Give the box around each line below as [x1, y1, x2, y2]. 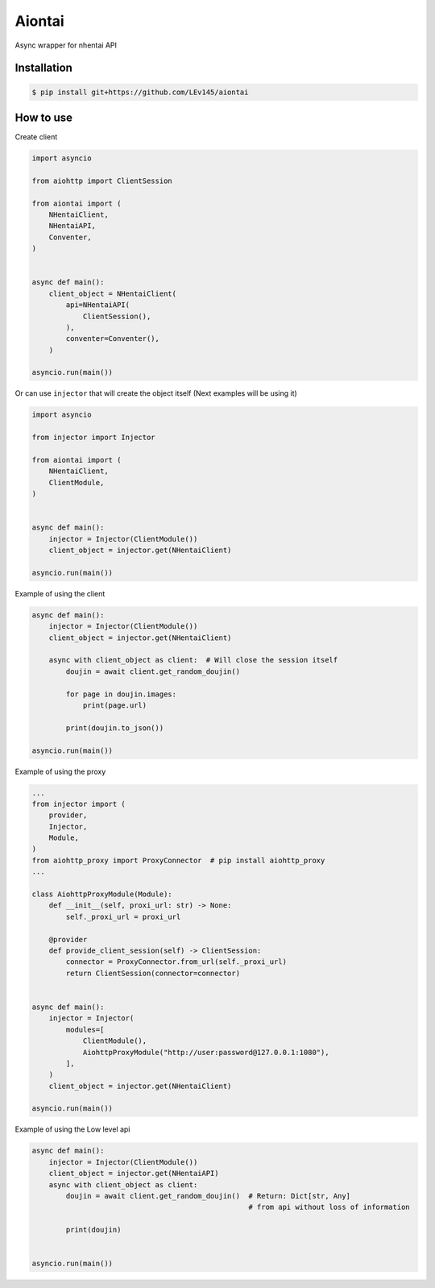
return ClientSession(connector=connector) [65, 968, 241, 978]
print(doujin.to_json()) [65, 723, 164, 733]
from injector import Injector [31, 433, 156, 442]
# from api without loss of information [248, 1203, 410, 1212]
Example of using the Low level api [14, 1124, 130, 1134]
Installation [14, 61, 72, 75]
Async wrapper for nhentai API [14, 40, 117, 50]
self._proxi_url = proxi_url [65, 912, 181, 921]
